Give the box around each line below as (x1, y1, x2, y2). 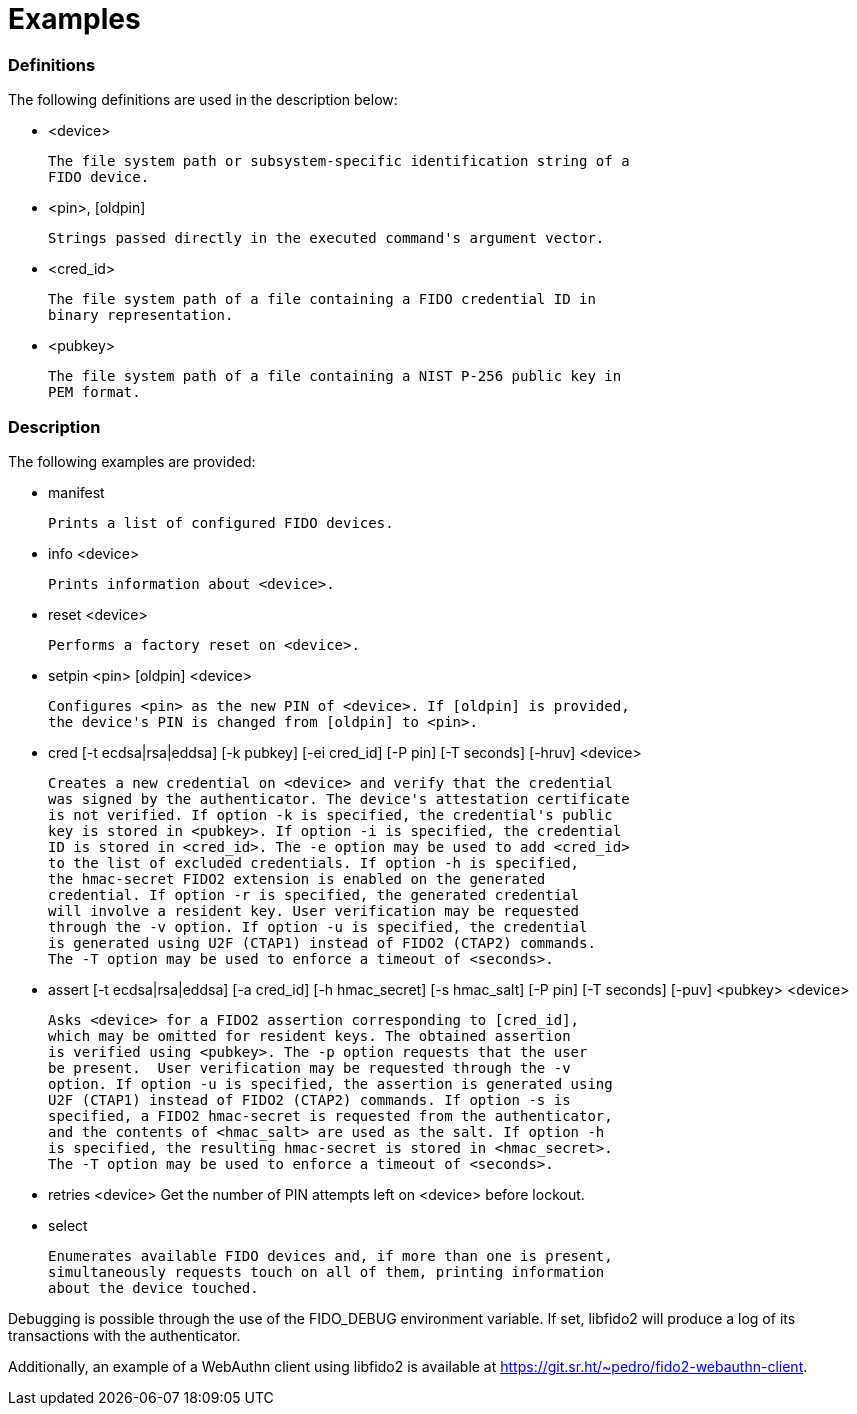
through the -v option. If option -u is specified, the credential (48, 918, 588, 935)
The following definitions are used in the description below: (8, 91, 398, 109)
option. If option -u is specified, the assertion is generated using (48, 1075, 613, 1092)
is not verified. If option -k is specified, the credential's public (48, 806, 613, 823)
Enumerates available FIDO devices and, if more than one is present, (48, 1247, 613, 1264)
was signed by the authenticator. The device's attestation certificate (48, 790, 630, 807)
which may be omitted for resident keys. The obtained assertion (48, 1027, 571, 1044)
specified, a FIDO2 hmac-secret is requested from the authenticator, (48, 1107, 613, 1124)
